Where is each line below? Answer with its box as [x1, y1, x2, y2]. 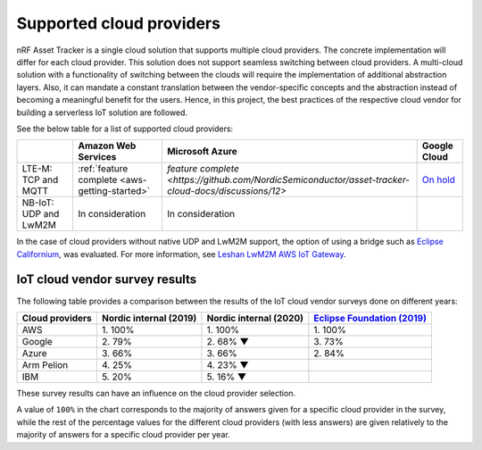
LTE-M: [21, 162, 53, 175]
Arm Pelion [21, 358, 69, 371]
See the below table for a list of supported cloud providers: [16, 123, 234, 134]
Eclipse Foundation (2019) [313, 312, 428, 324]
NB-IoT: [21, 196, 54, 209]
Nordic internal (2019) [101, 312, 197, 324]
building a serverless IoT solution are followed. [16, 107, 187, 118]
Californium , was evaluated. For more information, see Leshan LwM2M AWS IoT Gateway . [16, 248, 347, 259]
